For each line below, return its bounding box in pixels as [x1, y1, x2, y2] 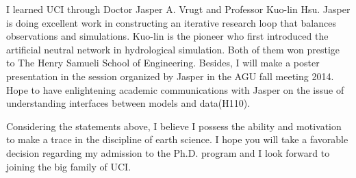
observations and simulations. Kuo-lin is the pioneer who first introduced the [6, 29, 329, 43]
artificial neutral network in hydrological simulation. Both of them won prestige [6, 42, 340, 56]
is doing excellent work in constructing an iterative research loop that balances [6, 15, 336, 29]
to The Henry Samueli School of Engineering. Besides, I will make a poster [6, 55, 320, 70]
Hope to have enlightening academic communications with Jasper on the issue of [6, 82, 344, 97]
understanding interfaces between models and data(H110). [6, 96, 251, 110]
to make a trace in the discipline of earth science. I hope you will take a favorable [6, 132, 348, 147]
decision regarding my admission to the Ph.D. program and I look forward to [6, 145, 330, 160]
